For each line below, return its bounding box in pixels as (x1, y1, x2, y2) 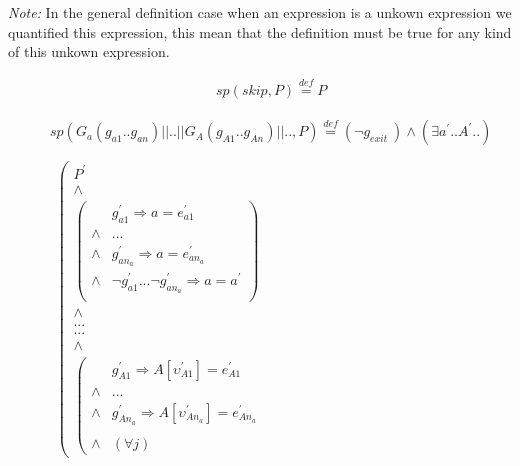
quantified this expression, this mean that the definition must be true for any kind (8, 21, 512, 42)
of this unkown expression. (8, 41, 170, 62)
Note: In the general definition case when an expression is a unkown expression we (8, 2, 512, 22)
